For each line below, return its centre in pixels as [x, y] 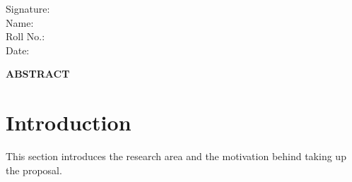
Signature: [28, 8]
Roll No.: [25, 36]
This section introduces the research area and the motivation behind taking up [176, 156]
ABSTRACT [38, 74]
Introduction [69, 122]
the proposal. [34, 170]
